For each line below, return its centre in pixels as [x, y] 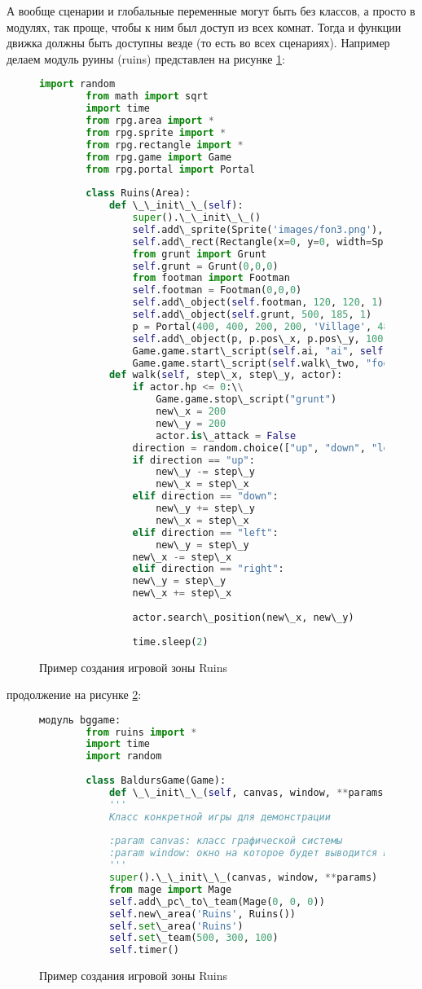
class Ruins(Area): [138, 193]
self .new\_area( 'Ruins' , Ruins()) [202, 914]
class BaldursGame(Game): [156, 781]
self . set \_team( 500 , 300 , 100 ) [193, 938]
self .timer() [144, 950]
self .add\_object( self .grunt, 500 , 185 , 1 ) [252, 314]
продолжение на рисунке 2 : [74, 694]
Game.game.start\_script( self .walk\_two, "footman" [275, 363]
